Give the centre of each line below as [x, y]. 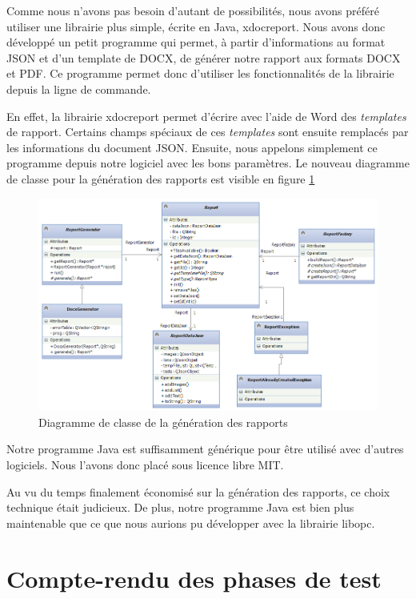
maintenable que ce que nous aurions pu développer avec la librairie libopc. [191, 523]
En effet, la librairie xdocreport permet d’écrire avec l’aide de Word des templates [206, 116]
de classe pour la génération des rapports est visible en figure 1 [161, 178]
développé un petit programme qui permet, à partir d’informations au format [196, 42]
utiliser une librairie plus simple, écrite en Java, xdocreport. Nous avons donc [196, 26]
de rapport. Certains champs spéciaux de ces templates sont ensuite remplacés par [208, 132]
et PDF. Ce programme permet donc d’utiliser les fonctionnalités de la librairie [200, 73]
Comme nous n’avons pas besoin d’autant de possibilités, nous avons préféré [193, 10]
